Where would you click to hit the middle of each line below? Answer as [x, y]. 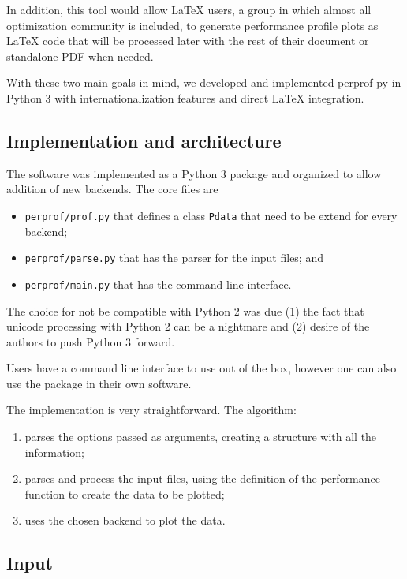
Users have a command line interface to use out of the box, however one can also [202, 368]
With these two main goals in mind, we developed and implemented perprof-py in [204, 82]
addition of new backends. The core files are [112, 189]
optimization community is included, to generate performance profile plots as [192, 25]
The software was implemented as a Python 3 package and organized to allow [194, 173]
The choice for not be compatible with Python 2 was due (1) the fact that [185, 310]
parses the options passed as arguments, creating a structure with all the [201, 437]
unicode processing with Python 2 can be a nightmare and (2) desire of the [188, 326]
